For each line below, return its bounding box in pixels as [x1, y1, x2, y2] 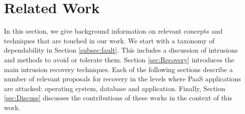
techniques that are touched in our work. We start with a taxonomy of [4, 35, 215, 45]
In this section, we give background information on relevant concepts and [4, 26, 223, 36]
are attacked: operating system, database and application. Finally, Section [4, 83, 225, 93]
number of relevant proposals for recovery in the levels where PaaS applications [4, 74, 241, 84]
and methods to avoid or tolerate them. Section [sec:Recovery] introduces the [4, 54, 234, 64]
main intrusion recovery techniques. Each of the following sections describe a [4, 64, 233, 74]
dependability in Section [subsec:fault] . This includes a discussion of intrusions [4, 45, 238, 55]
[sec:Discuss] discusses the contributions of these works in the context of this [4, 93, 232, 103]
